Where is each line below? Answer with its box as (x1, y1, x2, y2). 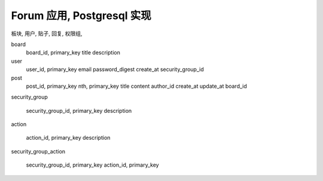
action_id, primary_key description (26, 134, 111, 142)
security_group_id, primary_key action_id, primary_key (26, 161, 159, 168)
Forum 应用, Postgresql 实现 (11, 9, 152, 22)
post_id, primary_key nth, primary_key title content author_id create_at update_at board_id (26, 82, 248, 90)
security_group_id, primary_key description (26, 107, 132, 114)
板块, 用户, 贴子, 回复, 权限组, (11, 30, 83, 37)
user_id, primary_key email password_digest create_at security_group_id (26, 66, 205, 73)
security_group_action (11, 148, 66, 155)
